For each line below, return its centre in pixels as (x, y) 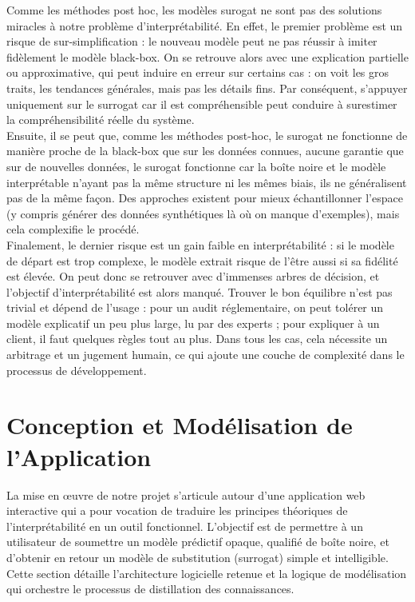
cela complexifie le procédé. (73, 229)
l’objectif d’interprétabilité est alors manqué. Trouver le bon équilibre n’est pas (200, 291)
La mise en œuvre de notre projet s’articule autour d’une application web (186, 494)
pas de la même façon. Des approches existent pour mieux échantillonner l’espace (205, 198)
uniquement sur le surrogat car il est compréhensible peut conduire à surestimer (202, 104)
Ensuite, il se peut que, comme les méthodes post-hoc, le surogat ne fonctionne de (207, 135)
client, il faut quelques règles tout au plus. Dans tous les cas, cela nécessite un (197, 339)
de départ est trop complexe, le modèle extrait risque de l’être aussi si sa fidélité (202, 260)
